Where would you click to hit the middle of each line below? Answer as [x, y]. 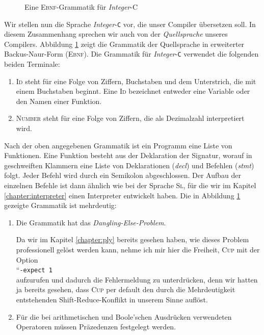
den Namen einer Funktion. [59, 101]
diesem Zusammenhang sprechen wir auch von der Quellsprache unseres [116, 34]
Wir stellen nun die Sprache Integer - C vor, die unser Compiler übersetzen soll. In [130, 24]
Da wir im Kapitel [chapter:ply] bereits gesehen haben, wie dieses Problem [133, 239]
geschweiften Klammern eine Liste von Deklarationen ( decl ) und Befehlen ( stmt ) [129, 165]
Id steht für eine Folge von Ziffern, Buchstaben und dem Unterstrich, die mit [136, 81]
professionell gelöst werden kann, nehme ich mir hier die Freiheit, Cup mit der [138, 249]
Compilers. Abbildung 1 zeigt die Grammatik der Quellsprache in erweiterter [124, 44]
